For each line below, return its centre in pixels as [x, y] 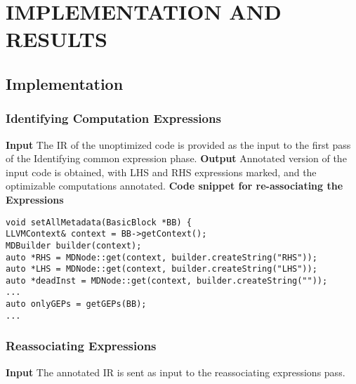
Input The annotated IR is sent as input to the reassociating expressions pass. [176, 372]
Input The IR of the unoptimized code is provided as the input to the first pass [178, 144]
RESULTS [57, 39]
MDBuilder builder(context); [74, 245]
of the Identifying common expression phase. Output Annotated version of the [176, 158]
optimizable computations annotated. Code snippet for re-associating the [174, 186]
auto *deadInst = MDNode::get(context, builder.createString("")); [167, 280]
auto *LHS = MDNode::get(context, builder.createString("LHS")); [161, 269]
